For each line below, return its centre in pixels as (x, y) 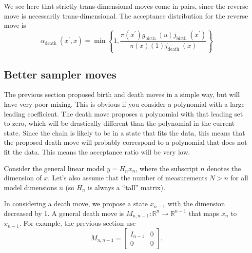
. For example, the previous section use (78, 223)
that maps (204, 213)
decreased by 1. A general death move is (64, 213)
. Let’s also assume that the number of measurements (128, 178)
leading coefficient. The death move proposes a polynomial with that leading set (124, 113)
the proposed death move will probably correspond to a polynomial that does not (126, 142)
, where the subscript (167, 168)
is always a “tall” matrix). (126, 187)
